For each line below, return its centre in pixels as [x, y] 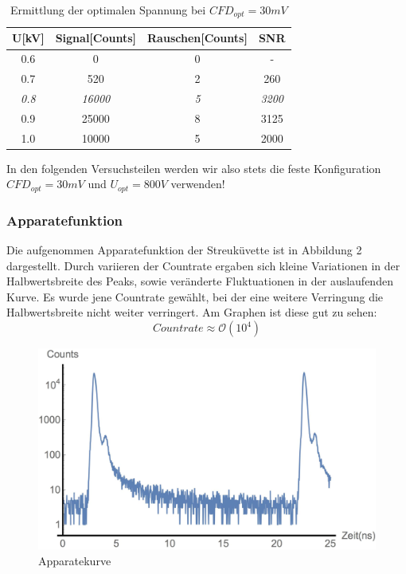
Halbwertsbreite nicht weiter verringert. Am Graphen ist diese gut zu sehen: [192, 312]
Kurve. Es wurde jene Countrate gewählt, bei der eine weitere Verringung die [195, 296]
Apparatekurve [75, 560]
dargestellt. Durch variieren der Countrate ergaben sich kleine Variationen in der [203, 265]
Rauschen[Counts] [197, 38]
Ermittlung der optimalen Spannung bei [108, 10]
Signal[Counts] [96, 38]
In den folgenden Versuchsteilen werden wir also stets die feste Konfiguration [194, 168]
